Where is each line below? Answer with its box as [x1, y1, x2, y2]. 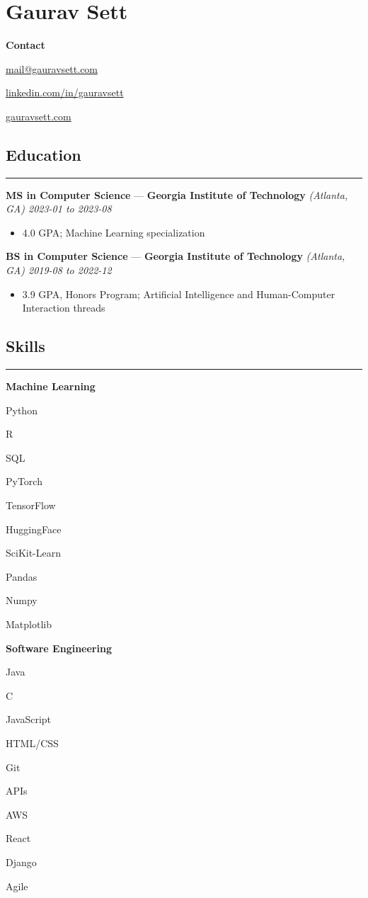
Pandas [6, 569, 38, 584]
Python [6, 402, 38, 417]
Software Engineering [6, 640, 112, 655]
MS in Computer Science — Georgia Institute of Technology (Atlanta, [6, 187, 348, 202]
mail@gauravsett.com [6, 61, 98, 76]
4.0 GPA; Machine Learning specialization [22, 224, 205, 239]
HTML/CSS [6, 735, 59, 750]
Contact [6, 38, 45, 52]
